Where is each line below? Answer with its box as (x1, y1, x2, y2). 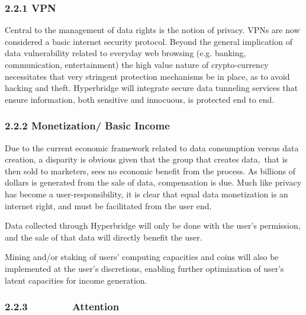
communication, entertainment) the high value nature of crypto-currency (5, 59, 269, 70)
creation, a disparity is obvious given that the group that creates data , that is (5, 153, 288, 165)
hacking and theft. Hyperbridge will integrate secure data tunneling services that (5, 82, 298, 94)
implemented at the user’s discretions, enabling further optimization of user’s (5, 262, 284, 274)
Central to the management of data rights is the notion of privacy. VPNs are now (5, 24, 300, 36)
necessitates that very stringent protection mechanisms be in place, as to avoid (5, 70, 290, 82)
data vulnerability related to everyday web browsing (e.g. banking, (5, 47, 246, 59)
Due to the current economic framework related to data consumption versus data (5, 141, 299, 154)
